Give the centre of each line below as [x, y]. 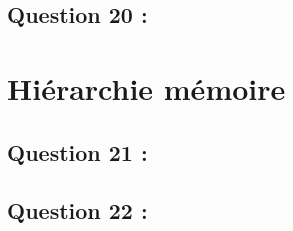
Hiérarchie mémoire [146, 87]
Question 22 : [77, 210]
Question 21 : [77, 151]
